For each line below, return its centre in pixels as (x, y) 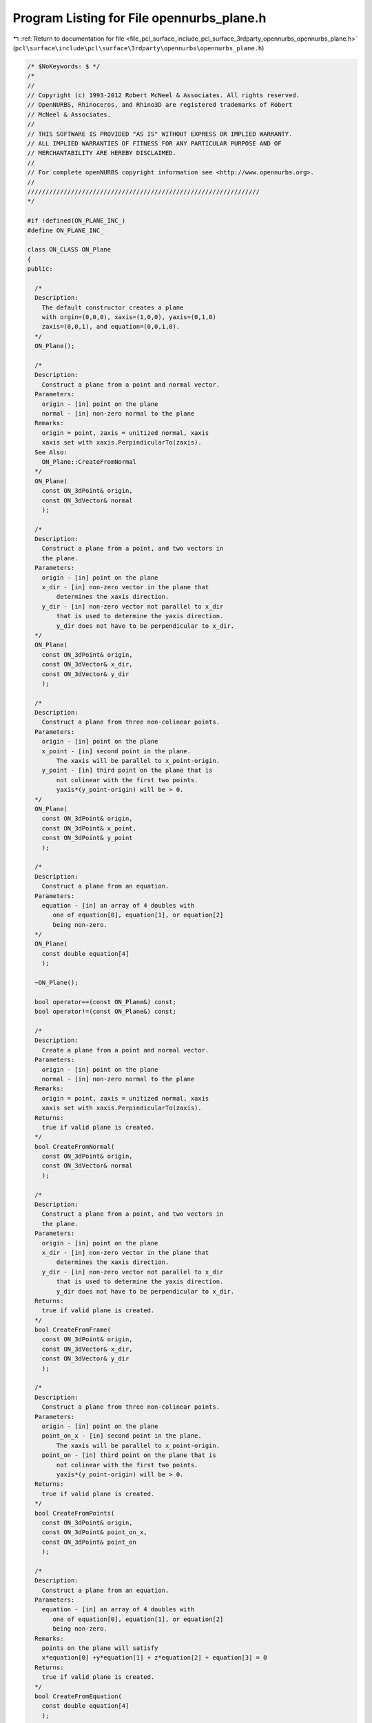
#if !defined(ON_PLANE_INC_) (76, 221)
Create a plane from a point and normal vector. (125, 1050)
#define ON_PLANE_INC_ (65, 230)
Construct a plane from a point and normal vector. (131, 385)
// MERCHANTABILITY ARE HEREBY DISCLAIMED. (102, 153)
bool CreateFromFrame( (73, 1330)
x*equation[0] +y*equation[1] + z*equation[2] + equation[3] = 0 (154, 1658)
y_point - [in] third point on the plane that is (127, 771)
